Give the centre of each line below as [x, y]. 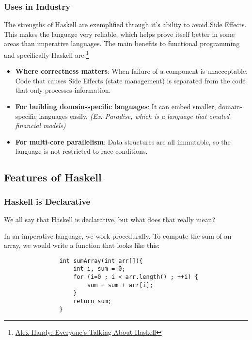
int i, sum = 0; [99, 269]
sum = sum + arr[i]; [120, 285]
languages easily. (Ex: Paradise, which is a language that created [134, 116]
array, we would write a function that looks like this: [82, 245]
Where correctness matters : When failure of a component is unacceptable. [132, 71]
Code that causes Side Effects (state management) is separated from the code [130, 80]
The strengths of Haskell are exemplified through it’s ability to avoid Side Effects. [125, 24]
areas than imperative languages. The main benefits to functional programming [122, 43]
